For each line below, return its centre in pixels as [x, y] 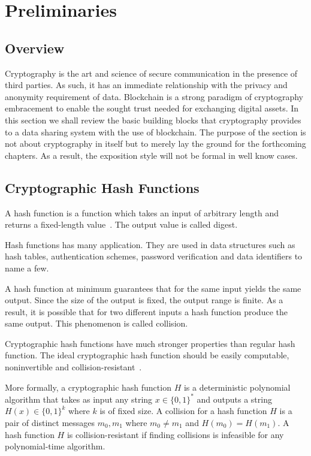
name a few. [27, 268]
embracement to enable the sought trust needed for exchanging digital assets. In [152, 108]
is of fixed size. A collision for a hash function [183, 411]
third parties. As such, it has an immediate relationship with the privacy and [146, 85]
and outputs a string [234, 399]
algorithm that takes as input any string [79, 399]
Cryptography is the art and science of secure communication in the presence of [151, 73]
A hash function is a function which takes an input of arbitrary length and [142, 212]
